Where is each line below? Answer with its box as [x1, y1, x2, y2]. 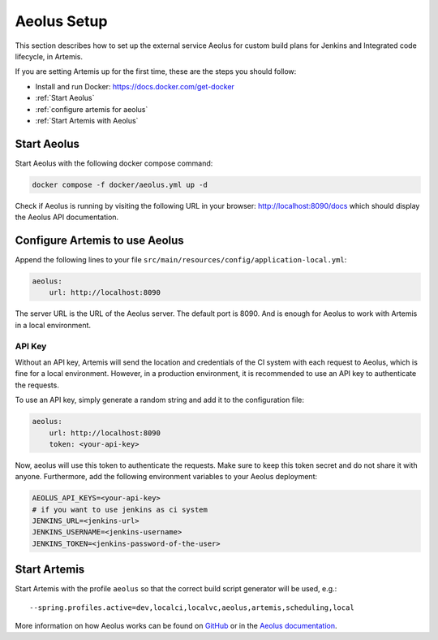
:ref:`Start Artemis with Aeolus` [35, 115, 139, 125]
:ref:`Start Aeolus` [35, 93, 95, 103]
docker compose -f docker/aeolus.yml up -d [32, 179, 208, 189]
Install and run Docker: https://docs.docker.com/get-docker [35, 81, 235, 91]
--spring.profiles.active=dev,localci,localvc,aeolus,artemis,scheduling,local [29, 603, 354, 612]
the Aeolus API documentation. [15, 212, 119, 223]
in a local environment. [15, 320, 92, 330]
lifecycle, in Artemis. [15, 51, 83, 61]
